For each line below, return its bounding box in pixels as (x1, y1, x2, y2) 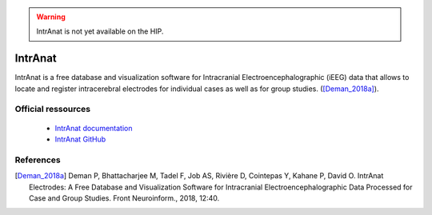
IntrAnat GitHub (54, 134, 106, 144)
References (14, 154, 61, 165)
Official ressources (14, 104, 91, 115)
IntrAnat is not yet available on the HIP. (36, 26, 164, 36)
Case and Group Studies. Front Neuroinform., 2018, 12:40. (29, 193, 220, 203)
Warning (36, 12, 66, 22)
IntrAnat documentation (54, 123, 133, 133)
